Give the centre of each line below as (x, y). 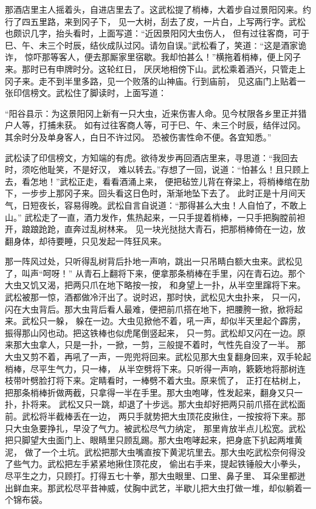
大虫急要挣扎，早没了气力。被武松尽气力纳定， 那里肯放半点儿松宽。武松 (159, 428)
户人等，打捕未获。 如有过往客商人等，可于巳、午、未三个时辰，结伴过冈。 (155, 125)
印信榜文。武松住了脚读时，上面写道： (90, 93)
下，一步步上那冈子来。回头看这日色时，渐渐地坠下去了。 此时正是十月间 (151, 193)
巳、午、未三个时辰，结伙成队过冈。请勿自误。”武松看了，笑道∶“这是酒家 (152, 45)
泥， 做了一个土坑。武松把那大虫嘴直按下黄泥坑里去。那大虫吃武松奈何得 (151, 452)
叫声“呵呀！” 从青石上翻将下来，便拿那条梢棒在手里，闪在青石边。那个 (163, 273)
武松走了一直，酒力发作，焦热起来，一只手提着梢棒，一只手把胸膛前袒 (165, 217)
